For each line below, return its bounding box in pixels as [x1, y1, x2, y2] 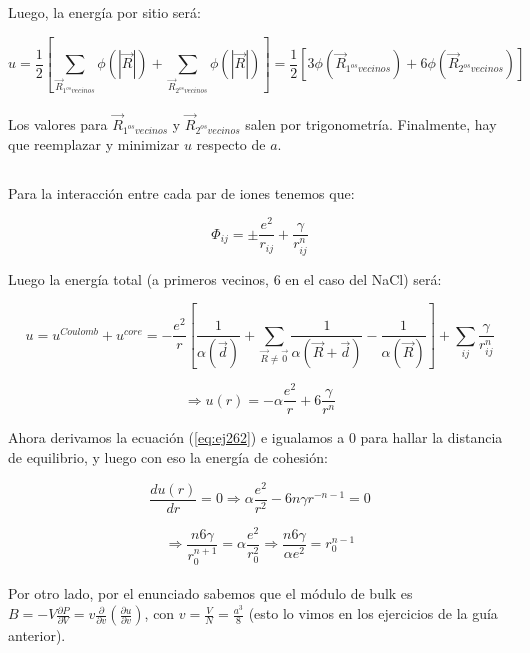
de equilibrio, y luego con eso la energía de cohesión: [8, 446, 328, 467]
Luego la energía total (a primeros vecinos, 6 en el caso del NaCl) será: [8, 268, 442, 289]
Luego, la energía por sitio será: [8, 2, 201, 22]
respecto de [196, 133, 266, 154]
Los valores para [8, 113, 108, 134]
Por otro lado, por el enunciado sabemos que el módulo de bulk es [8, 583, 413, 604]
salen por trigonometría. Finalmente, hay [245, 113, 497, 134]
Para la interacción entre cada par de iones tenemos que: [8, 182, 355, 203]
